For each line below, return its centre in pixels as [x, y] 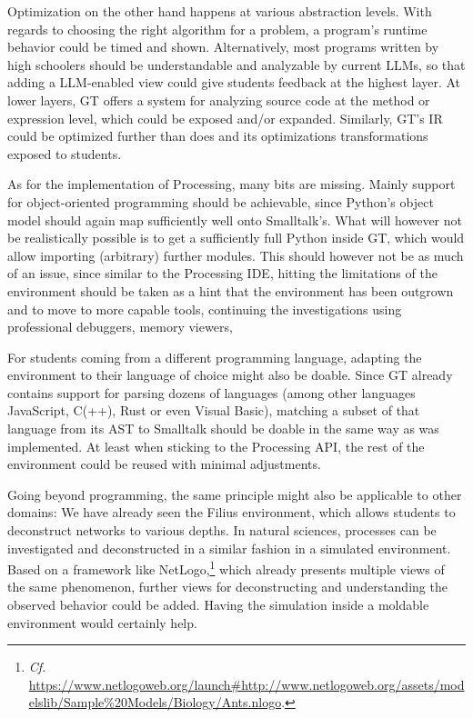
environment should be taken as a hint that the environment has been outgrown [231, 290]
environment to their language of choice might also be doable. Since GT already [230, 375]
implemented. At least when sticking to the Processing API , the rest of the [216, 446]
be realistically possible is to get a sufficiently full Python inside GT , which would [236, 238]
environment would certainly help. [102, 622]
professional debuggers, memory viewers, [120, 327]
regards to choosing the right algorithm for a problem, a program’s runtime [217, 29]
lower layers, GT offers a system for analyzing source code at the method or [219, 100]
